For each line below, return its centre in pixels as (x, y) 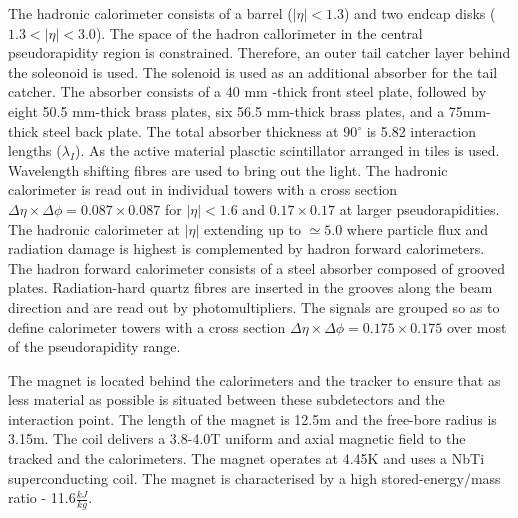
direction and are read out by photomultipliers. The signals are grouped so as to (254, 306)
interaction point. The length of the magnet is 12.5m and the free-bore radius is (252, 418)
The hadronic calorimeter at (94, 228)
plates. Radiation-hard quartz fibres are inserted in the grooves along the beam (250, 287)
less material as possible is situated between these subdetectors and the (226, 399)
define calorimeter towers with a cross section (147, 326)
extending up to (252, 228)
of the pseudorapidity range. (94, 346)
